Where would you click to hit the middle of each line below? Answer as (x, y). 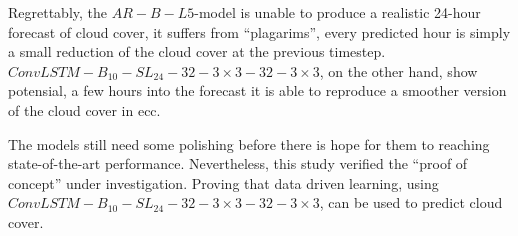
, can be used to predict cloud (411, 202)
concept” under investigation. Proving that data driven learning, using (223, 182)
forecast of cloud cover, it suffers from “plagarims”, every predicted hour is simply (259, 31)
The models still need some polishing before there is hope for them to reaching (249, 143)
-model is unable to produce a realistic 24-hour (337, 12)
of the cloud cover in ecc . (84, 109)
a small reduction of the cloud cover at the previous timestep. (197, 51)
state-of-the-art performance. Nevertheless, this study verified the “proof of (238, 163)
